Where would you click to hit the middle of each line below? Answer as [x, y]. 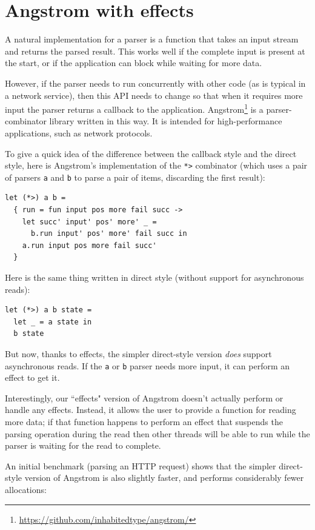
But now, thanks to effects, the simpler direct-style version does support [138, 353]
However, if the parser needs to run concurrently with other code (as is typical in [155, 83]
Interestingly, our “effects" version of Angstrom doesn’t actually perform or [144, 398]
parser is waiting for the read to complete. [83, 445]
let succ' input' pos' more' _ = [89, 222]
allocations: [26, 489]
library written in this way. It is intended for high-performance [166, 121]
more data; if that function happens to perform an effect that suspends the [144, 421]
